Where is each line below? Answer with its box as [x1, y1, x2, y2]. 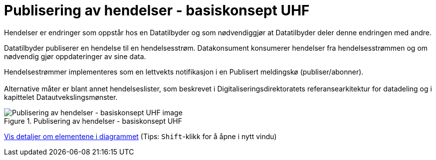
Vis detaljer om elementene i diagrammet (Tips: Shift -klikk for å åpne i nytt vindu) [4, 132, 277, 141]
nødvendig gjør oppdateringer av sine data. [4, 52, 146, 61]
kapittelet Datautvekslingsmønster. [4, 92, 118, 101]
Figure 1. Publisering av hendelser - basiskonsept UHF [4, 116, 182, 125]
